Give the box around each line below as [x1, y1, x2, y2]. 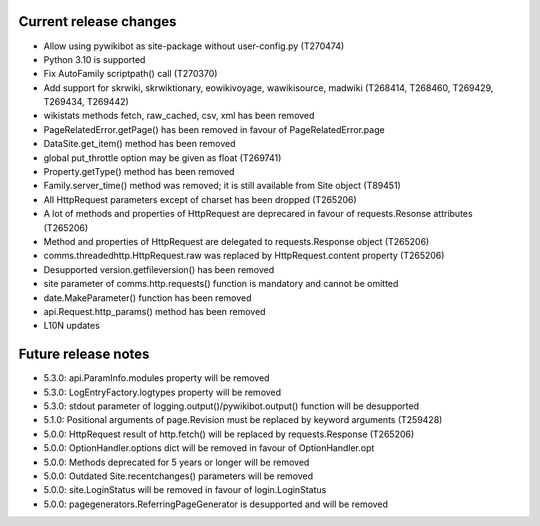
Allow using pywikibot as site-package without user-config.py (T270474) [43, 40, 345, 52]
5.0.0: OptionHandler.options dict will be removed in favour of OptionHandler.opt [43, 442, 375, 454]
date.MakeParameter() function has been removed [43, 291, 252, 304]
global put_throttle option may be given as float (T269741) [43, 151, 282, 164]
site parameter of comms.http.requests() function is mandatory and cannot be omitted [43, 278, 399, 290]
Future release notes [18, 346, 150, 363]
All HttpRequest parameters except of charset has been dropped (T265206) [43, 193, 357, 205]
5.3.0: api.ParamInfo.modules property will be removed [43, 372, 270, 384]
